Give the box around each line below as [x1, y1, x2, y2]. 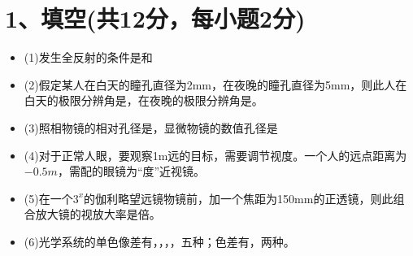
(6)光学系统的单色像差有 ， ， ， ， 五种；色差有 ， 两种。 [24, 232, 295, 249]
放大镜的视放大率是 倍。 [35, 206, 161, 223]
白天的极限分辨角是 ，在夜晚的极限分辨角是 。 [24, 92, 263, 109]
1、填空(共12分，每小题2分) [5, 2, 306, 35]
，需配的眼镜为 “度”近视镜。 [57, 163, 206, 180]
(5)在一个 [24, 189, 73, 206]
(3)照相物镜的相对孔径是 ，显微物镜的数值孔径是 [24, 119, 278, 136]
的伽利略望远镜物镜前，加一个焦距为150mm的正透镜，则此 [84, 189, 393, 206]
